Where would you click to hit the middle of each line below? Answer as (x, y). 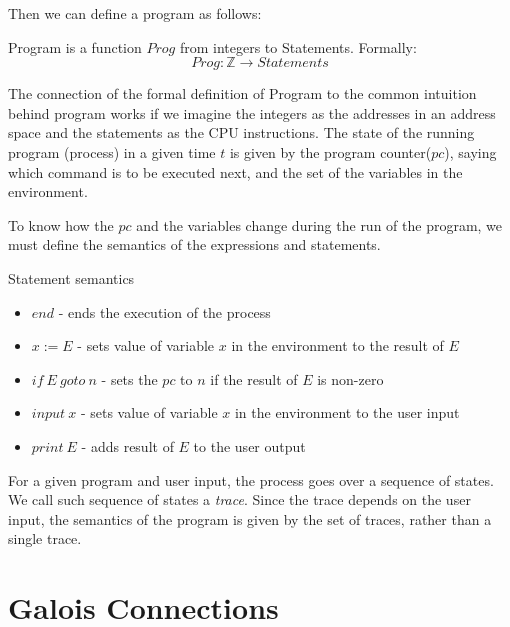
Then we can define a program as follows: (135, 13)
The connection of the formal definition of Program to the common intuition (242, 93)
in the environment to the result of (337, 345)
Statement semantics (71, 277)
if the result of (254, 378)
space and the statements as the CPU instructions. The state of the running (241, 132)
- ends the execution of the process (164, 311)
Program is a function (75, 46)
